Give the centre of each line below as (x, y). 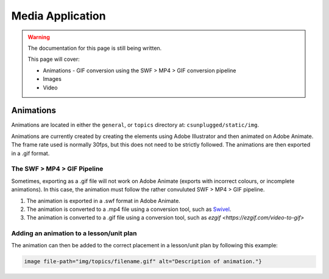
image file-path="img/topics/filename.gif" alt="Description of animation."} (143, 262)
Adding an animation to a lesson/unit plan (74, 233)
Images (52, 79)
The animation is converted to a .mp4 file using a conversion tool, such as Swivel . (129, 209)
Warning (39, 37)
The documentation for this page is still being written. (95, 48)
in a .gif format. (30, 153)
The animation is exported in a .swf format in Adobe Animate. (104, 201)
